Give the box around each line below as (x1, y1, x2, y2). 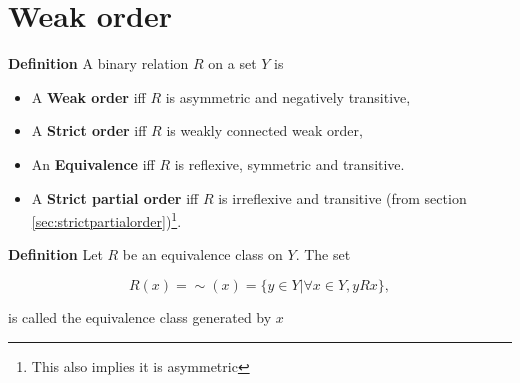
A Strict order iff (31, 120, 147, 141)
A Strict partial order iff (31, 187, 199, 208)
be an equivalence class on (122, 244, 283, 265)
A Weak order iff (31, 86, 146, 107)
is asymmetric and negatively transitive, (165, 86, 411, 107)
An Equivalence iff (31, 153, 155, 174)
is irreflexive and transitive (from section (218, 187, 467, 208)
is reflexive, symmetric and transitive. (174, 153, 405, 174)
